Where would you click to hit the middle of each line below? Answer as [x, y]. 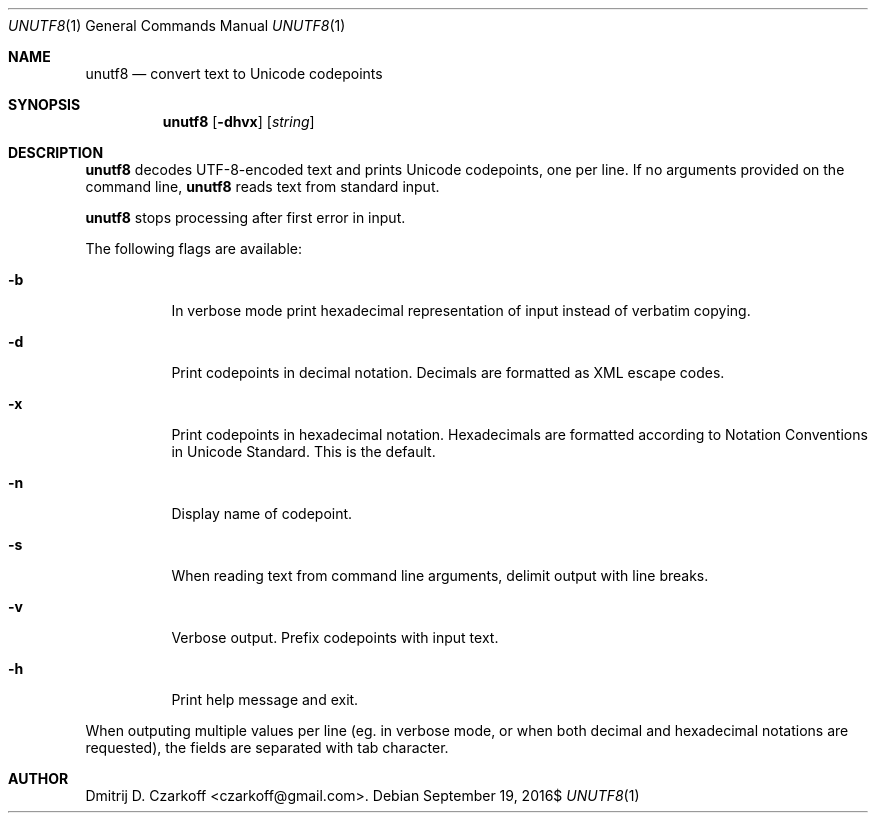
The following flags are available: [194, 248]
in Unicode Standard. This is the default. [303, 451]
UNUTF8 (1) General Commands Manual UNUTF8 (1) [177, 25]
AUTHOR [38, 778]
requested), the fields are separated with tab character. [267, 747]
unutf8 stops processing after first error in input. [245, 217]
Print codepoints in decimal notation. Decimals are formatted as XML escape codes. [448, 372]
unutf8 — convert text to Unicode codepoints [234, 73]
